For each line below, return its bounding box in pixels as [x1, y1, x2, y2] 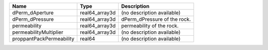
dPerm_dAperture [12, 9, 54, 16]
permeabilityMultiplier [12, 29, 64, 36]
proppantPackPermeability [12, 35, 74, 42]
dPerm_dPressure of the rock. [121, 16, 191, 22]
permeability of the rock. [121, 22, 179, 29]
